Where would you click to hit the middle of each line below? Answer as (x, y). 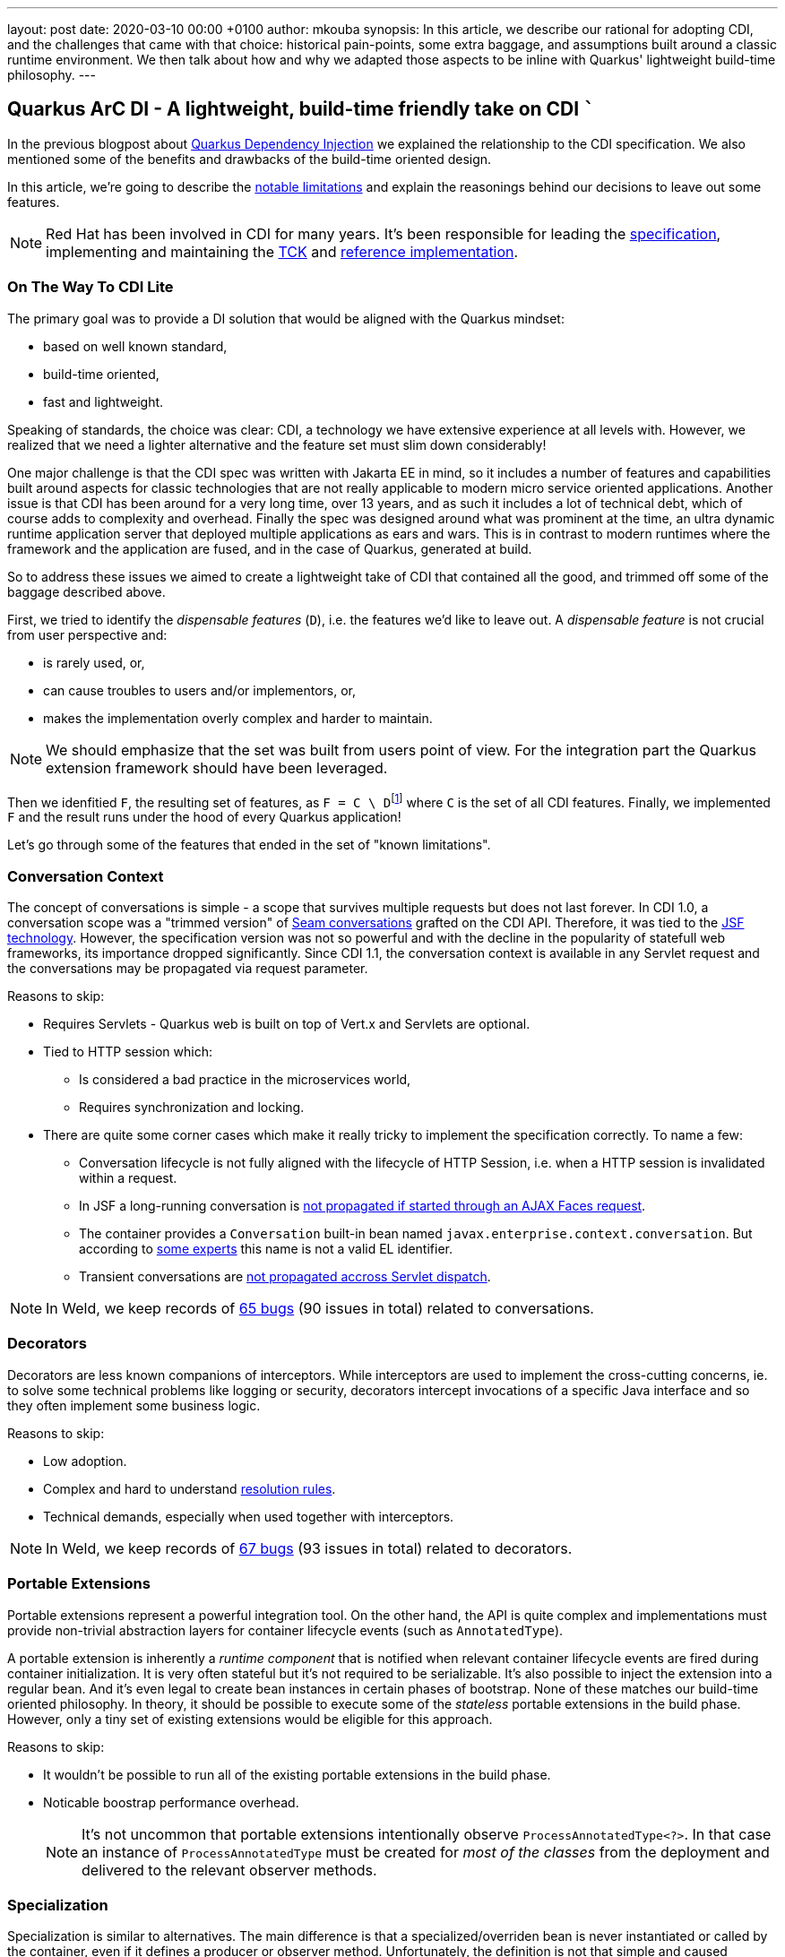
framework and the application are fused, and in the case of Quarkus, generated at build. (270, 548)
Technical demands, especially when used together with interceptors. (249, 1516)
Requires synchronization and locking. (192, 1107)
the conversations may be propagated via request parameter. (188, 968)
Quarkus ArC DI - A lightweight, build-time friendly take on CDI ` (301, 109)
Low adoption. (85, 1461)
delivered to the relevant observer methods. (229, 1870)
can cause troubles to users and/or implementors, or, (200, 690)
